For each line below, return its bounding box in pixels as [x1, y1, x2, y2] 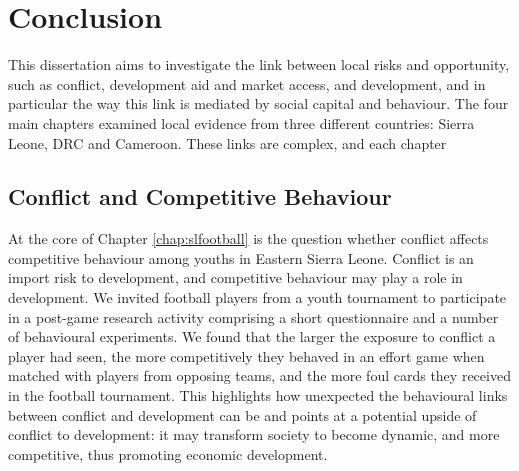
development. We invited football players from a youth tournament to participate [8, 287, 507, 308]
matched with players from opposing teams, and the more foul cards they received [8, 365, 511, 386]
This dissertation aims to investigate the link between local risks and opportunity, [8, 54, 510, 75]
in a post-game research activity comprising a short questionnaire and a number [8, 306, 499, 327]
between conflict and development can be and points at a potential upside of [8, 404, 477, 425]
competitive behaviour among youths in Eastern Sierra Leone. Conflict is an [8, 247, 474, 268]
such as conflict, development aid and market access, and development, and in [8, 73, 486, 94]
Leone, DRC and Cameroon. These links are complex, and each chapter [8, 132, 447, 153]
